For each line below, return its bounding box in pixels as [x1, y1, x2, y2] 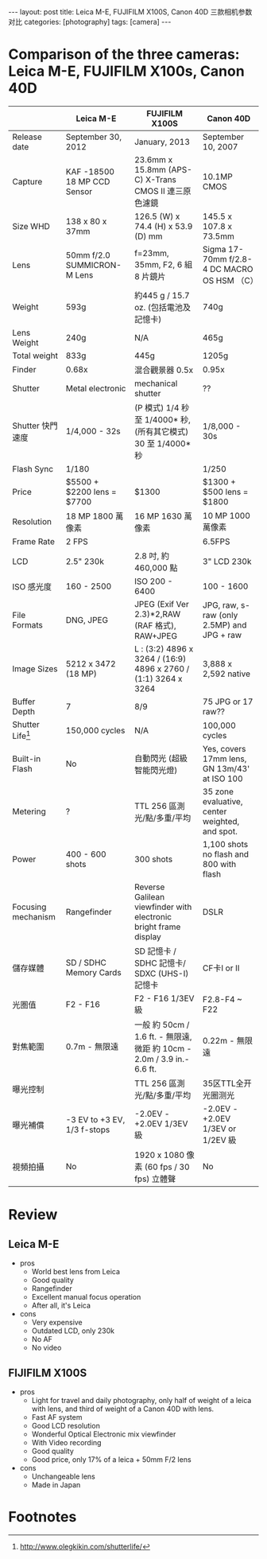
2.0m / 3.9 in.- [133, 1054, 190, 1065]
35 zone [202, 786, 234, 797]
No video [31, 1343, 62, 1353]
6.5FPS [202, 535, 230, 546]
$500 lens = [202, 486, 249, 497]
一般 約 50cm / [133, 1020, 190, 1031]
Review [8, 1206, 58, 1224]
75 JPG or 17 [202, 696, 253, 707]
